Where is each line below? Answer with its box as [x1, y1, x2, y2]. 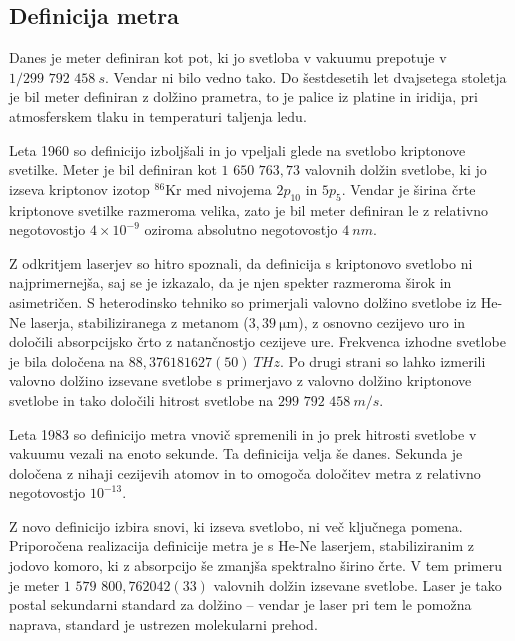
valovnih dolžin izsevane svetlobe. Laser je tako [213, 574, 502, 595]
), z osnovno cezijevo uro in [298, 311, 466, 332]
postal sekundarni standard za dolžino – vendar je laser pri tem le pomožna [9, 594, 472, 615]
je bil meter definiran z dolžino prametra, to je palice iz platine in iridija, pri [9, 86, 478, 107]
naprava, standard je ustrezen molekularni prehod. [9, 613, 318, 634]
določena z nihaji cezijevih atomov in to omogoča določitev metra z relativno [9, 462, 481, 483]
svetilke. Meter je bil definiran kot [9, 159, 217, 180]
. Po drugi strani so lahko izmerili [279, 350, 486, 371]
